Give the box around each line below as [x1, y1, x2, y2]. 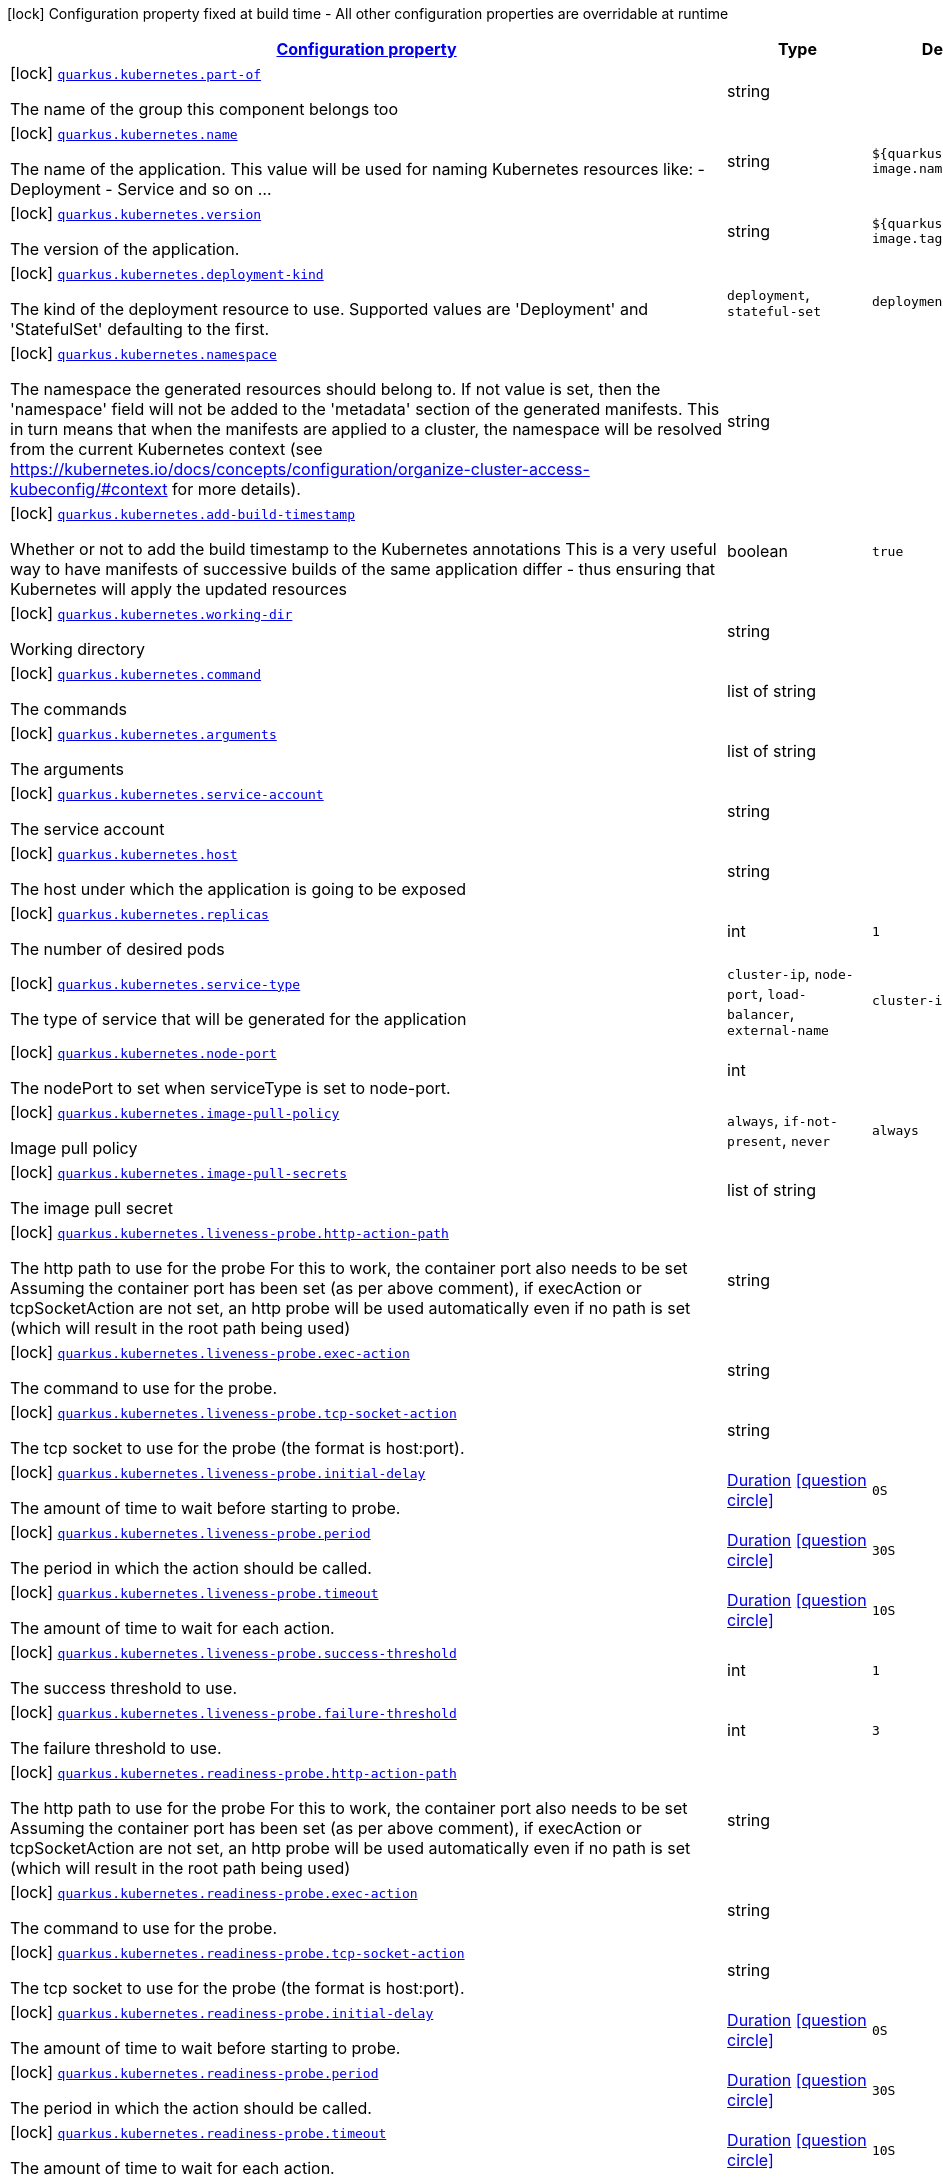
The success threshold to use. [10, 1678, 237, 1698]
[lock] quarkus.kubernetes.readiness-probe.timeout [10, 2122, 387, 2142]
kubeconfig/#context [10, 479, 168, 499]
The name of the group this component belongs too [10, 99, 399, 119]
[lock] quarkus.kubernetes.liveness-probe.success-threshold [10, 1642, 457, 1662]
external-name [727, 1023, 829, 1038]
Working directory [10, 639, 146, 659]
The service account [10, 819, 165, 839]
